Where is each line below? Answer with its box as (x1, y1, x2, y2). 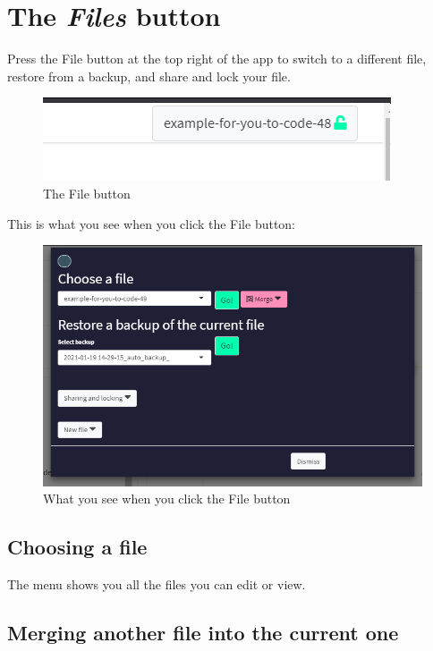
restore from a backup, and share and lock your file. (7, 66, 291, 85)
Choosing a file (7, 533, 148, 561)
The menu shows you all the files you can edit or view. (7, 574, 306, 593)
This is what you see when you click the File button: (7, 214, 296, 232)
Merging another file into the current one (7, 618, 399, 646)
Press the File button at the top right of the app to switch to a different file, (7, 49, 427, 68)
